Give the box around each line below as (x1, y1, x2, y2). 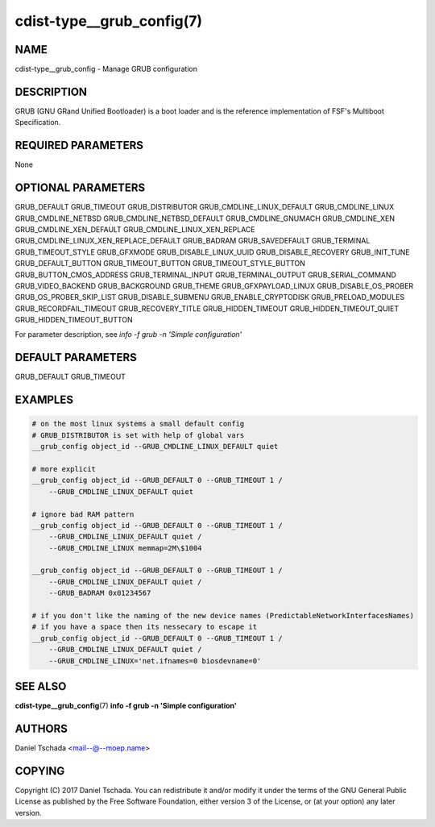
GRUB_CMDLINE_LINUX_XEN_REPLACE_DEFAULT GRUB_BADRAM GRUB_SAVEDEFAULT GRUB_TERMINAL (14, 236, 371, 246)
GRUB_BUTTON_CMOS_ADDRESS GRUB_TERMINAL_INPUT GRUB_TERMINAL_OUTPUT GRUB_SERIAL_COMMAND (14, 270, 396, 280)
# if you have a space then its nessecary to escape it (31, 622, 258, 632)
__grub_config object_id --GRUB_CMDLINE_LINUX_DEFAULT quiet (31, 442, 279, 451)
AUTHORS (14, 721, 68, 735)
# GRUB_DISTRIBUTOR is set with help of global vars (31, 430, 245, 439)
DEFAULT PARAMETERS (14, 351, 137, 364)
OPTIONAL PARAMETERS (14, 181, 146, 195)
